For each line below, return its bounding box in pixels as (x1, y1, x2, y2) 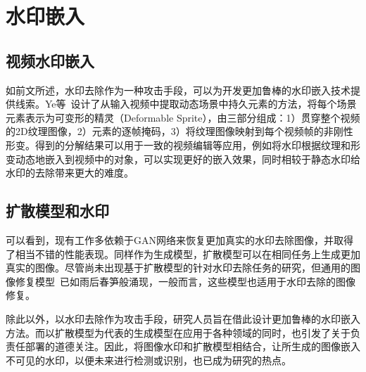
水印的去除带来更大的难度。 (6, 165, 134, 180)
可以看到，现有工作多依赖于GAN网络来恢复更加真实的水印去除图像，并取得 (6, 232, 353, 247)
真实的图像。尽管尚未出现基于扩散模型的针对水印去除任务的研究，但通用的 (6, 260, 351, 275)
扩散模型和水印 (6, 200, 109, 222)
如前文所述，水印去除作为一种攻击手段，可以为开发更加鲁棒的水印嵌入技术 (6, 82, 351, 97)
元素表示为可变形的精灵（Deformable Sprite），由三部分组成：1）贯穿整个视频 (6, 110, 360, 124)
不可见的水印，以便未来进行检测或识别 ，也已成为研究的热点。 (6, 352, 291, 367)
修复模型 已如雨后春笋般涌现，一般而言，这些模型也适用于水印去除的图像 (15, 274, 355, 288)
